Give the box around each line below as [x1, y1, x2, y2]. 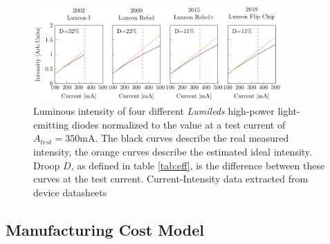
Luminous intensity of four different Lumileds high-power [33, 104, 275, 118]
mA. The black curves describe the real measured [80, 131, 289, 145]
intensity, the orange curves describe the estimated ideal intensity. [33, 144, 312, 159]
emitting [33, 117, 69, 131]
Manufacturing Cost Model [6, 218, 205, 240]
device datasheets [33, 185, 107, 199]
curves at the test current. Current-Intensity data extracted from [33, 171, 309, 186]
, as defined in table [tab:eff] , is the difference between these [71, 158, 325, 172]
